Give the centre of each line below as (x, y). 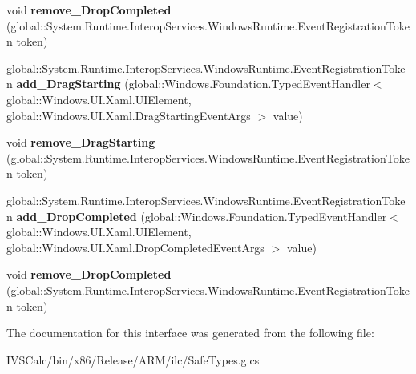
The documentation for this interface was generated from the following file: (190, 333)
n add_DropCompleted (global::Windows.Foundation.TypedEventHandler (197, 216)
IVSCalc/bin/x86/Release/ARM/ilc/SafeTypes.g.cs (133, 359)
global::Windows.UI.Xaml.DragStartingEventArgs (129, 115)
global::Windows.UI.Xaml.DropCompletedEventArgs (135, 247)
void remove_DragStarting (81, 142)
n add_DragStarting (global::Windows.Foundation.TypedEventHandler (188, 84)
